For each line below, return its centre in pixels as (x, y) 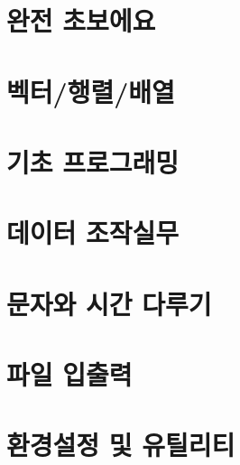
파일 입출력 (69, 374)
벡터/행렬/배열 (91, 91)
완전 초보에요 (81, 20)
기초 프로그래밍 (93, 161)
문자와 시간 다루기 (109, 303)
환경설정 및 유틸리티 (121, 445)
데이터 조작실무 (93, 232)
